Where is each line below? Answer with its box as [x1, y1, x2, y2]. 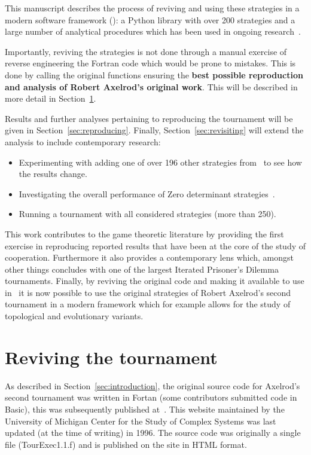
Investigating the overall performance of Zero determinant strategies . [19, 187, 275, 200]
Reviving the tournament [5, 344, 218, 369]
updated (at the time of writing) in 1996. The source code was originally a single [5, 426, 301, 439]
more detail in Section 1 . [5, 92, 96, 105]
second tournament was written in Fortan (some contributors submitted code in [5, 391, 297, 404]
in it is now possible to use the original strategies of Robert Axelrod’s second [5, 286, 291, 298]
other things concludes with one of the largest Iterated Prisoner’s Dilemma [5, 262, 279, 275]
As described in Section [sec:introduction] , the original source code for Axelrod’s [5, 379, 300, 392]
